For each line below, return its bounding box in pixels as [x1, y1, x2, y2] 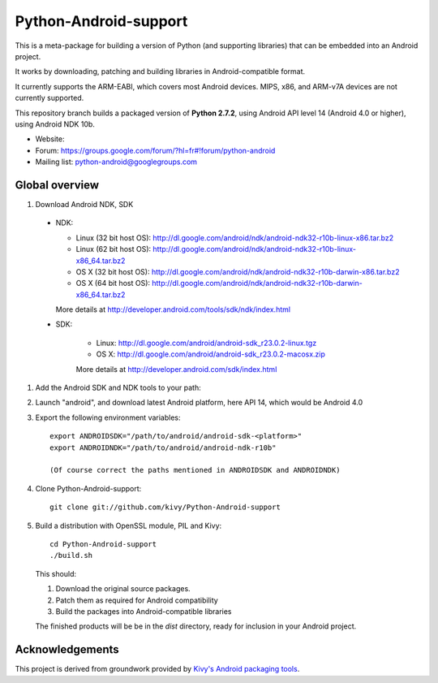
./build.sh [49, 551, 93, 560]
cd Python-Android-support [49, 539, 157, 548]
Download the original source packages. [55, 584, 191, 594]
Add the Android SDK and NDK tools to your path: [35, 383, 202, 393]
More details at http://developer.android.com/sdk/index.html [75, 364, 277, 374]
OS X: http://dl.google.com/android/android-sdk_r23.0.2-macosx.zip [96, 349, 326, 359]
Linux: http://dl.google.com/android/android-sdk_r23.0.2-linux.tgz [96, 338, 317, 348]
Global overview [15, 178, 100, 192]
